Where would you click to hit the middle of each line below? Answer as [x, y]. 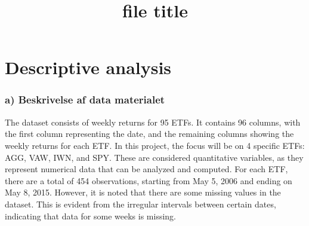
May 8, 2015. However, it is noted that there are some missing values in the [143, 192]
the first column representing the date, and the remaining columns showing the [149, 134]
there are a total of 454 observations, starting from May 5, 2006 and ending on [149, 180]
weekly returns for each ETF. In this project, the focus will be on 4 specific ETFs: [155, 145]
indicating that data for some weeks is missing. [91, 216]
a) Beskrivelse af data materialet [85, 100]
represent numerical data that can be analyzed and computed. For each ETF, [146, 169]
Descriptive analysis [88, 67]
